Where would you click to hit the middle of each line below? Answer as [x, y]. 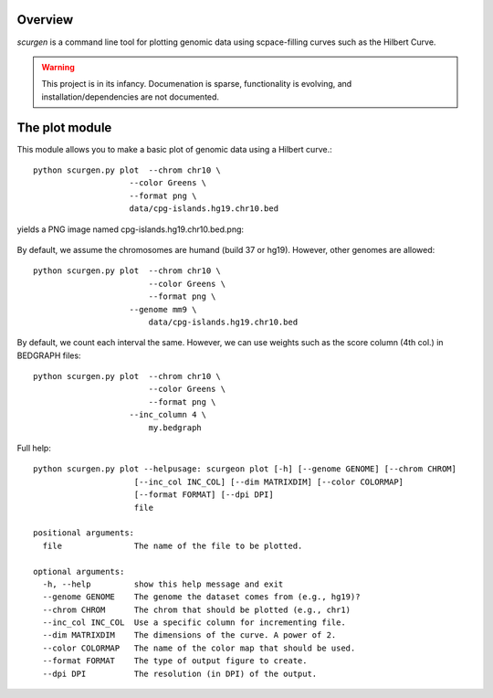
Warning [58, 67]
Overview [45, 20]
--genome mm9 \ [163, 309]
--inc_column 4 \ [168, 415]
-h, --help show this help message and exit [163, 584]
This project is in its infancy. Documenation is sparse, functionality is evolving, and [197, 84]
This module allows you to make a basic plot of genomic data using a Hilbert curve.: [174, 149]
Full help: [34, 449]
